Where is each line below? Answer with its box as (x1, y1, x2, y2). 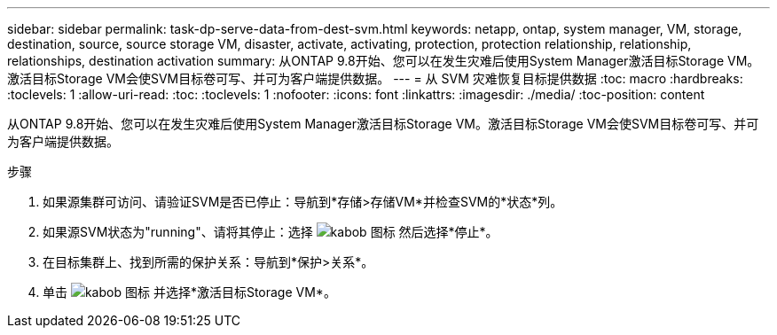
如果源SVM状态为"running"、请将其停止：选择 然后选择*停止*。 (43, 224, 498, 239)
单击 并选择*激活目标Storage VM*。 (43, 284, 336, 300)
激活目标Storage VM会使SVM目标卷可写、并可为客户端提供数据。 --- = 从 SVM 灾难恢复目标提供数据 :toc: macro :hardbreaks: (7, 71, 743, 86)
